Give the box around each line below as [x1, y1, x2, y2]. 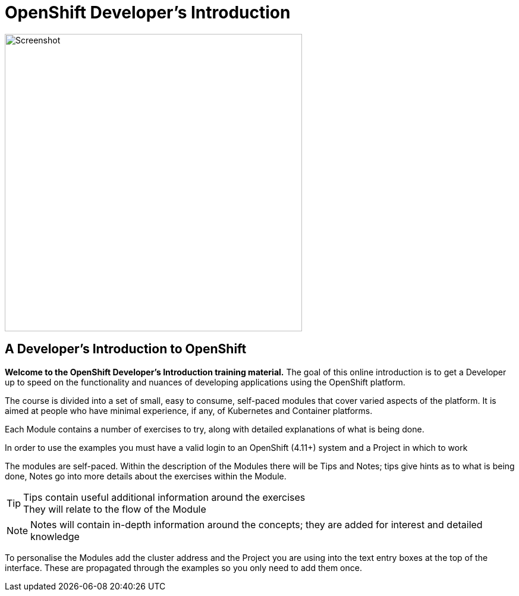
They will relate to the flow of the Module [23, 503, 206, 515]
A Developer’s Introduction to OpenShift [5, 341, 247, 357]
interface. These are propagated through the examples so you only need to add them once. [5, 562, 362, 573]
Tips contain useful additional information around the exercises [23, 491, 306, 503]
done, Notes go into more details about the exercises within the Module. [5, 470, 287, 481]
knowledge [30, 530, 80, 542]
